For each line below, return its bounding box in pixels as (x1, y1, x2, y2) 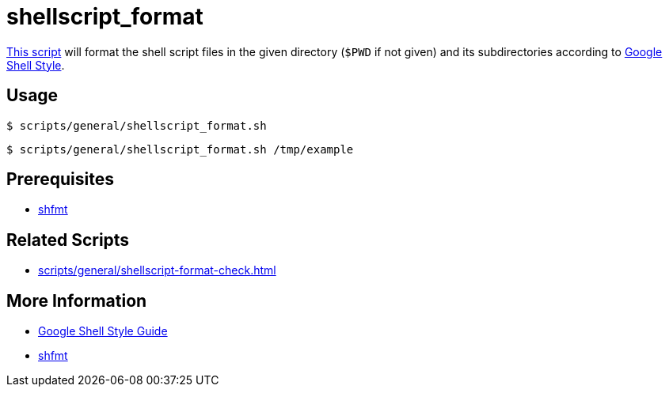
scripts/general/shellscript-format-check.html (38, 263, 276, 278)
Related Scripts (6, 229, 130, 250)
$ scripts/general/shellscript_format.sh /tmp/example (6, 142, 354, 156)
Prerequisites (6, 169, 114, 190)
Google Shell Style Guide (38, 324, 168, 338)
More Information (6, 290, 147, 311)
